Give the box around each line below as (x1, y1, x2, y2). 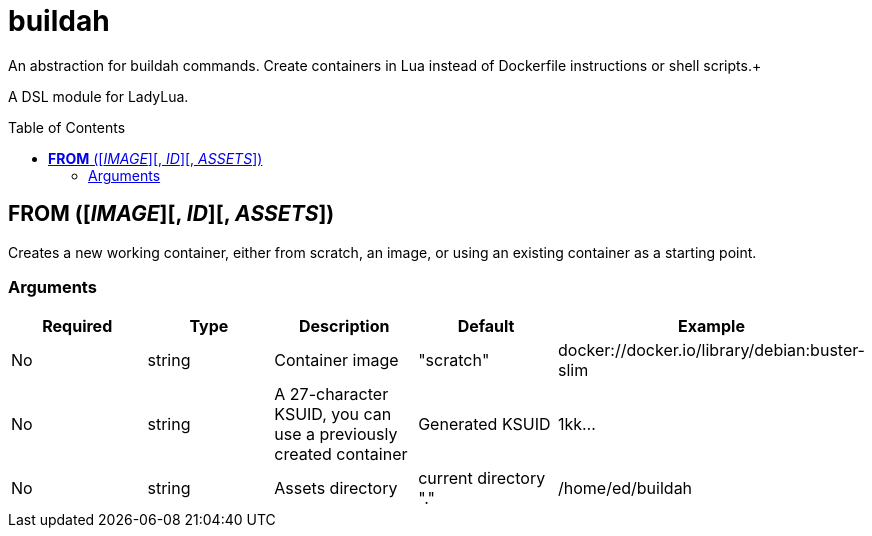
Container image (274, 350, 399, 371)
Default (457, 316, 515, 337)
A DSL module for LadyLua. (8, 87, 189, 105)
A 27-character (274, 384, 389, 405)
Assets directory (274, 478, 398, 499)
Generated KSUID (418, 414, 551, 435)
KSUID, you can (274, 404, 392, 425)
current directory (418, 468, 546, 489)
